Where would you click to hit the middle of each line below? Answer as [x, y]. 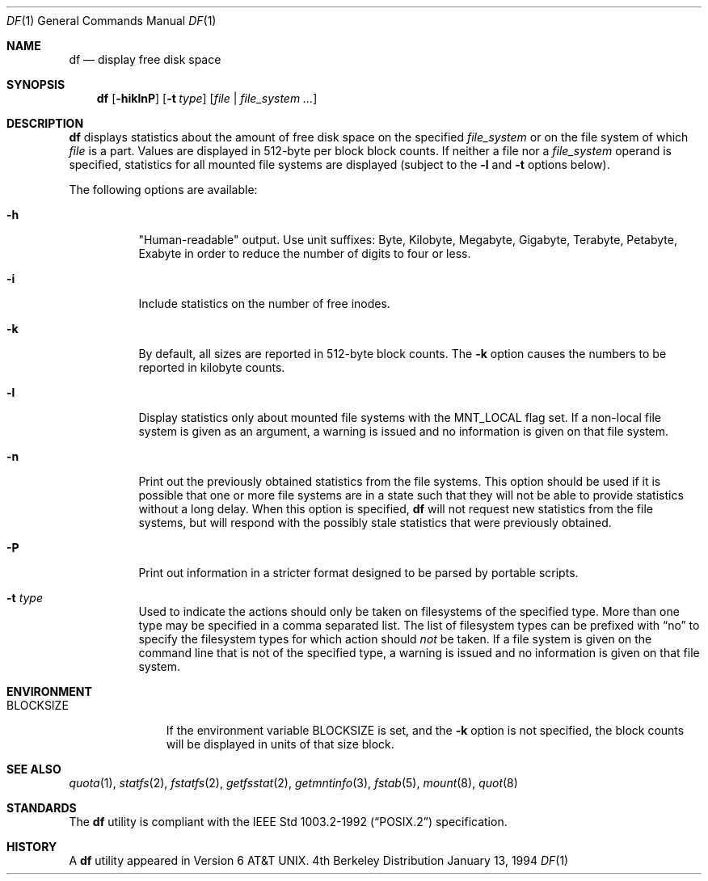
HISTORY [32, 847]
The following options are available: [163, 190]
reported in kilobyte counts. [212, 367]
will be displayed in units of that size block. [280, 744]
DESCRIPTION [45, 123]
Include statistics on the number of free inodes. [264, 304]
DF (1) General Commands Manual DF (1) [112, 21]
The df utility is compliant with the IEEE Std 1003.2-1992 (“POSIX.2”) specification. [288, 822]
